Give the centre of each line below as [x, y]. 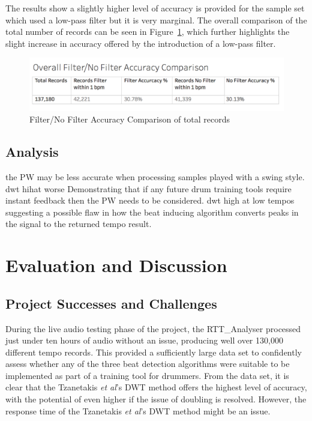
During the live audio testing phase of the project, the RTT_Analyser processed [153, 328]
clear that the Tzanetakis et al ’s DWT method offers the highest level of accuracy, [156, 387]
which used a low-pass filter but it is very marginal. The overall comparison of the [156, 20]
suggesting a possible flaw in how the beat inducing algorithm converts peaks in [152, 212]
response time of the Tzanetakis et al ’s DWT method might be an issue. [138, 410]
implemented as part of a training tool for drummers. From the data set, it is [147, 375]
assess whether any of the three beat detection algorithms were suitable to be [148, 364]
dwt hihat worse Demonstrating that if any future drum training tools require [148, 188]
